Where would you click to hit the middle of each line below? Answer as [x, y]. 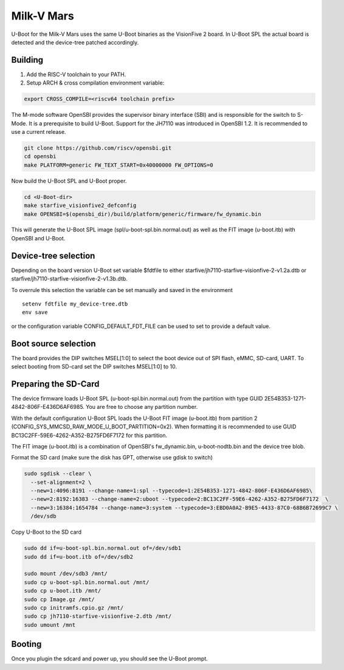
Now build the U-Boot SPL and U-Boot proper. [69, 181]
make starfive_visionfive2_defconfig [80, 206]
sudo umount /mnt [50, 625]
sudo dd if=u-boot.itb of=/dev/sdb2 [79, 557]
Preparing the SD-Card [55, 384]
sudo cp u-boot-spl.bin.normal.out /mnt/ [87, 582]
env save [35, 312]
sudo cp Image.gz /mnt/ [60, 599]
